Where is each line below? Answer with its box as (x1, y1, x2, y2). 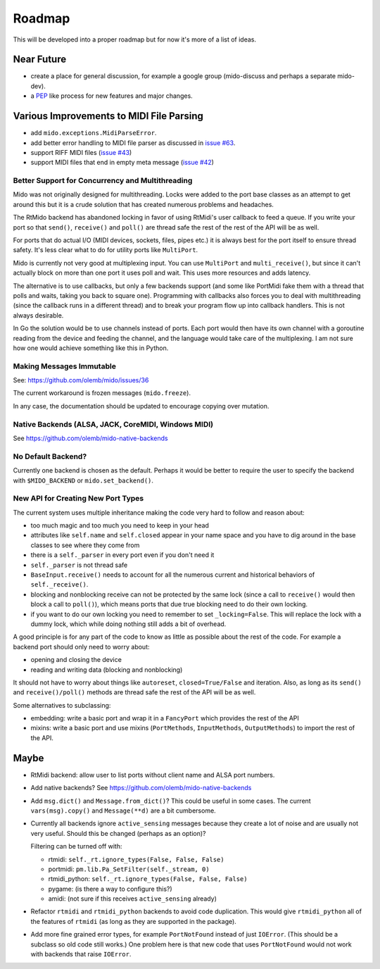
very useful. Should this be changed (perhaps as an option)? (30, 829, 206, 837)
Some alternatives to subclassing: (13, 701, 111, 709)
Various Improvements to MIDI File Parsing (13, 110, 204, 123)
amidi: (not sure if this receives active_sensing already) (48, 894, 217, 903)
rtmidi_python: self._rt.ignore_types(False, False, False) (48, 875, 248, 883)
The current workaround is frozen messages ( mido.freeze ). (13, 389, 191, 397)
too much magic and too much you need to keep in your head (30, 521, 209, 530)
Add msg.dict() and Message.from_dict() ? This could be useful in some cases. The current (30, 796, 311, 805)
